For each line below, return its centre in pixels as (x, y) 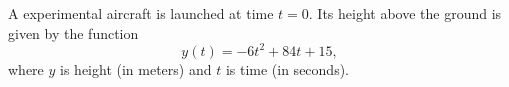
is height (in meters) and (136, 68)
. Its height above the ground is (405, 13)
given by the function (73, 32)
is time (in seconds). (287, 68)
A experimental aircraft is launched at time (141, 13)
